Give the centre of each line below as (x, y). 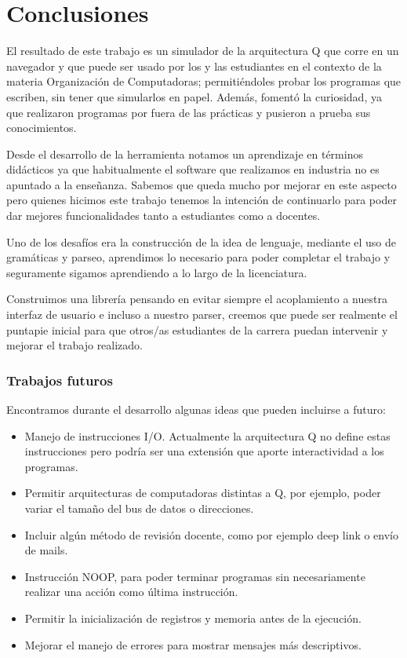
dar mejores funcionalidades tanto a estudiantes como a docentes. (164, 216)
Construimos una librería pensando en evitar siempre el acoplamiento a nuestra (197, 299)
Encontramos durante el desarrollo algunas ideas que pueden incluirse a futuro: (196, 409)
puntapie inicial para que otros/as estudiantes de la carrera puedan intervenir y (197, 329)
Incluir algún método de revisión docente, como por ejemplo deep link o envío (211, 534)
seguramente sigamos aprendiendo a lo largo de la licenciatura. (157, 272)
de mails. (46, 550)
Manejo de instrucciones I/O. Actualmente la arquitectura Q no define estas (207, 435)
